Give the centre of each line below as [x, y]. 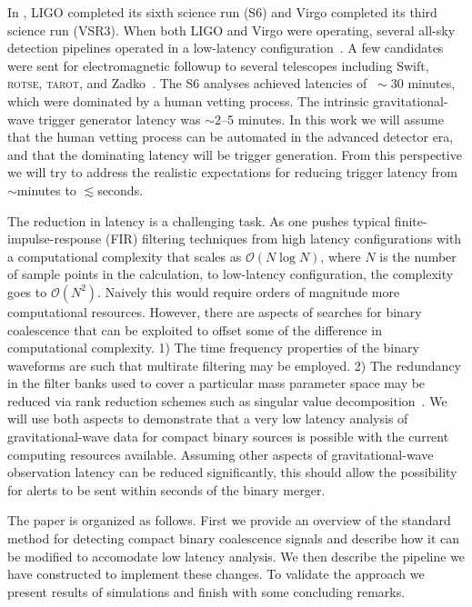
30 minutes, [423, 83]
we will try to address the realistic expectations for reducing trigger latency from [232, 172]
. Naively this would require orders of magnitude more [249, 291]
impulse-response [55, 239]
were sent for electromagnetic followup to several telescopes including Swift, [218, 65]
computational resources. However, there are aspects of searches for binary [215, 311]
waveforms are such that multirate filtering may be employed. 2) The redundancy [234, 365]
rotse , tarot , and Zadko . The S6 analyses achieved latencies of [187, 83]
